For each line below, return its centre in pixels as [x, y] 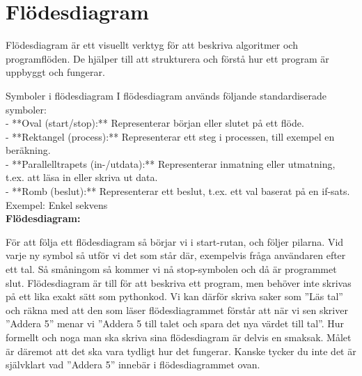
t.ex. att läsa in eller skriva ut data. [82, 177]
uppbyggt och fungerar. [55, 72]
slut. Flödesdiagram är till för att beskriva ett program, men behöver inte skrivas [179, 282]
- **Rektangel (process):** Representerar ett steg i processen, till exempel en [170, 136]
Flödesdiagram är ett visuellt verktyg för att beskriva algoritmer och [152, 45]
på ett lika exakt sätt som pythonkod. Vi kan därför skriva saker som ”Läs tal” [174, 296]
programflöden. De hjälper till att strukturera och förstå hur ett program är [167, 58]
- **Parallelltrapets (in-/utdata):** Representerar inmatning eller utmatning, [171, 163]
